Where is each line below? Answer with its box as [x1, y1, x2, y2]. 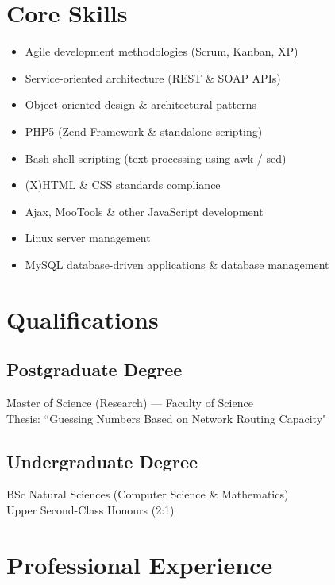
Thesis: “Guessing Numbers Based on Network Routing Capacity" [6, 410, 327, 426]
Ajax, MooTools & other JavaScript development [25, 202, 264, 219]
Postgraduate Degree [6, 357, 183, 382]
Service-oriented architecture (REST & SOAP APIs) [25, 69, 281, 86]
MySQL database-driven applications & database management [25, 256, 329, 272]
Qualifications [6, 302, 159, 335]
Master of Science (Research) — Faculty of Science [6, 394, 253, 411]
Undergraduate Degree [6, 448, 198, 473]
